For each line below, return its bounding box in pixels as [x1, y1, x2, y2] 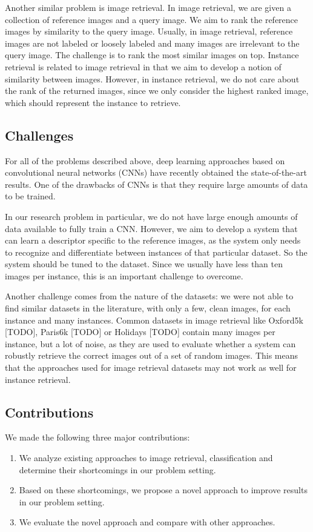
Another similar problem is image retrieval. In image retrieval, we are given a [5, 1, 291, 13]
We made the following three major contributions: [5, 431, 190, 444]
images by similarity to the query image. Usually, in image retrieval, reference [5, 25, 293, 38]
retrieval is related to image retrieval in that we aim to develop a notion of [5, 60, 282, 73]
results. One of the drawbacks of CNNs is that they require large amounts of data [5, 178, 308, 190]
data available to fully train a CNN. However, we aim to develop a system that [5, 222, 298, 234]
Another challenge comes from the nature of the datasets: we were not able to [5, 290, 294, 302]
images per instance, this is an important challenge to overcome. [5, 269, 243, 282]
